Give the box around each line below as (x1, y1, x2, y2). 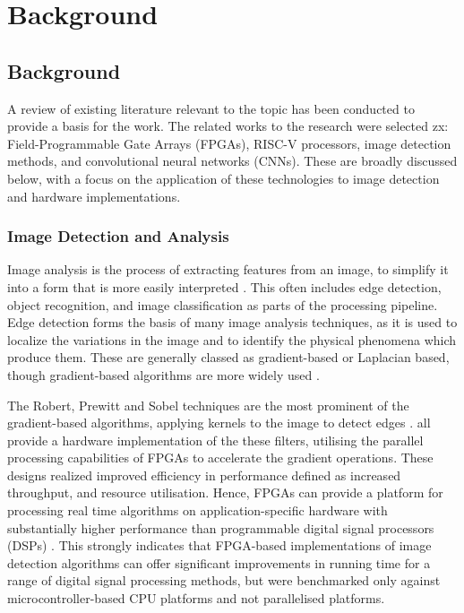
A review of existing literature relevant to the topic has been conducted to (7, 99, 415, 117)
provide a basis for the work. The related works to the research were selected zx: (7, 117, 449, 135)
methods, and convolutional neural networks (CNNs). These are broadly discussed (7, 151, 458, 170)
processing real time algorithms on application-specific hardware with (7, 501, 388, 520)
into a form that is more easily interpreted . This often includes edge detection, (7, 277, 442, 296)
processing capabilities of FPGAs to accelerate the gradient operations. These (7, 448, 434, 467)
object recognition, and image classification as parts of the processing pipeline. (7, 295, 438, 314)
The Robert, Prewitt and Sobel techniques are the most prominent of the (7, 395, 409, 414)
